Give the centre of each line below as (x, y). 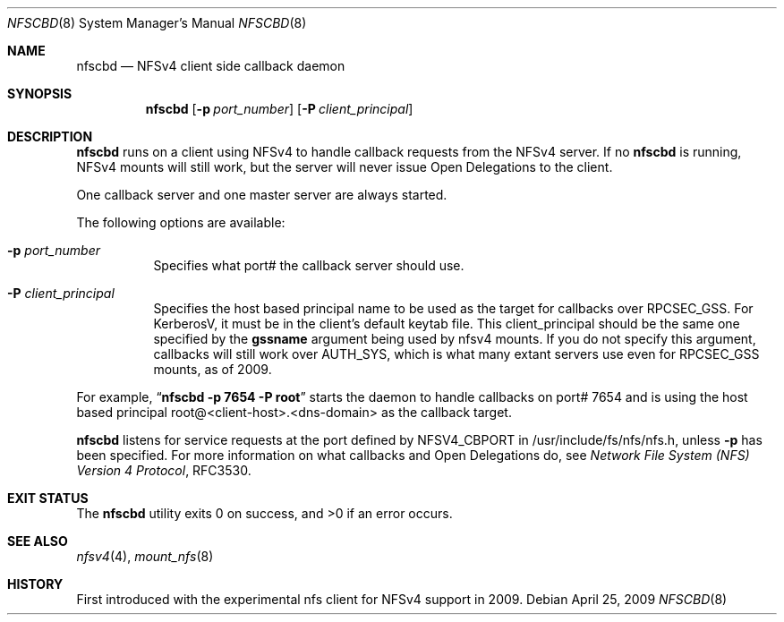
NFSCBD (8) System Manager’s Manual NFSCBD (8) (157, 23)
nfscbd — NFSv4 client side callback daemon (211, 66)
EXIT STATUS (48, 498)
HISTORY (35, 584)
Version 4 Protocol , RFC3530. (164, 470)
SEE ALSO (38, 541)
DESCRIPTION (50, 136)
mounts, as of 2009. (213, 369)
